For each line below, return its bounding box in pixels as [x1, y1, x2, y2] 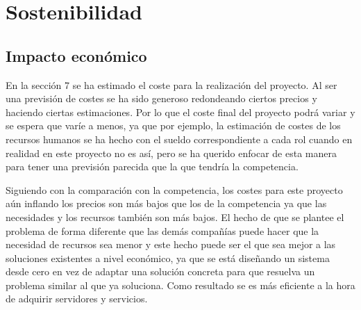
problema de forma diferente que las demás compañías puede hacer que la [6, 223, 319, 238]
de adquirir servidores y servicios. [6, 291, 148, 306]
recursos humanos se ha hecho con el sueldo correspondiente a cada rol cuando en [6, 131, 353, 146]
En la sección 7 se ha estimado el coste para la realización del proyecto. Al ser [6, 77, 337, 92]
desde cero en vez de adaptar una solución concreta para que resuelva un [6, 264, 315, 279]
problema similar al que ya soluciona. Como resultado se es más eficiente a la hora [6, 277, 355, 292]
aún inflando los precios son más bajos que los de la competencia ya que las [6, 196, 327, 211]
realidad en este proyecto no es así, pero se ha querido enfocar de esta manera [6, 145, 337, 160]
